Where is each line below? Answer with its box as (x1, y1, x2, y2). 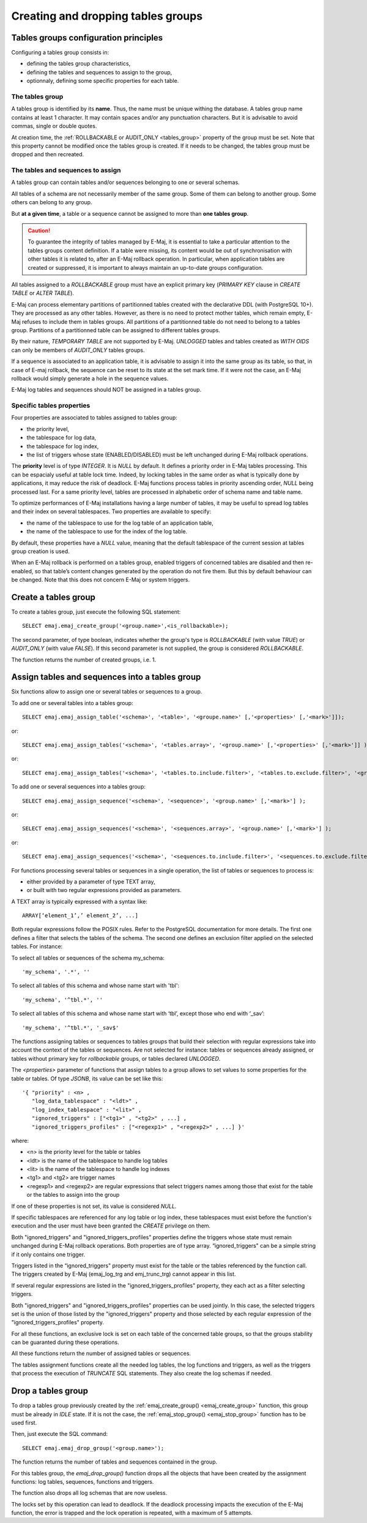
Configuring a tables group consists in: (11, 49, 109, 56)
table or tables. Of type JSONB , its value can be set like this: (11, 1075, 163, 1082)
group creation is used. (11, 548, 70, 555)
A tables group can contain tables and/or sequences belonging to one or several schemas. (11, 178, 240, 186)
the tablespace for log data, (26, 434, 97, 441)
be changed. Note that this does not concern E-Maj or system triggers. (11, 576, 190, 584)
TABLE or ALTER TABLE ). (11, 289, 75, 297)
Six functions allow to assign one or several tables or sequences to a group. (11, 688, 202, 695)
